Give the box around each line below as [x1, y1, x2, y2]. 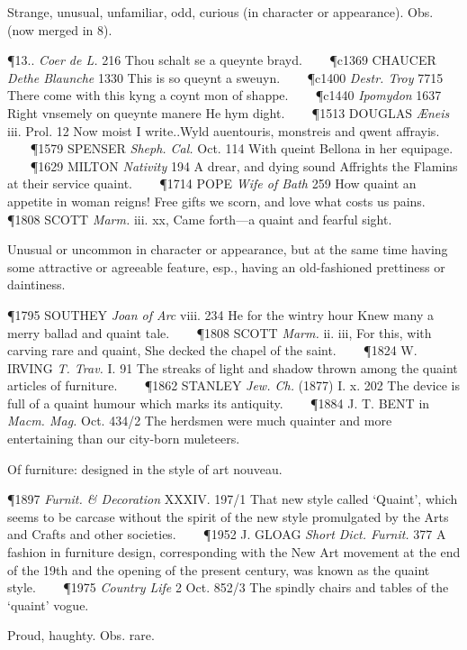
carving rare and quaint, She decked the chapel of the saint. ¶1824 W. [7, 341, 418, 360]
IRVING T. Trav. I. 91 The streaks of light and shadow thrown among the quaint [7, 358, 458, 377]
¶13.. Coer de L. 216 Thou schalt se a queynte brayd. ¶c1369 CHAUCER [7, 50, 436, 69]
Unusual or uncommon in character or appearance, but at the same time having [7, 240, 448, 259]
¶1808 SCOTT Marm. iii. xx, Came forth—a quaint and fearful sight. [7, 209, 392, 228]
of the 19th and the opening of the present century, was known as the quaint [7, 560, 430, 579]
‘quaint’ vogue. [7, 595, 89, 614]
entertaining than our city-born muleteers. [7, 429, 240, 448]
